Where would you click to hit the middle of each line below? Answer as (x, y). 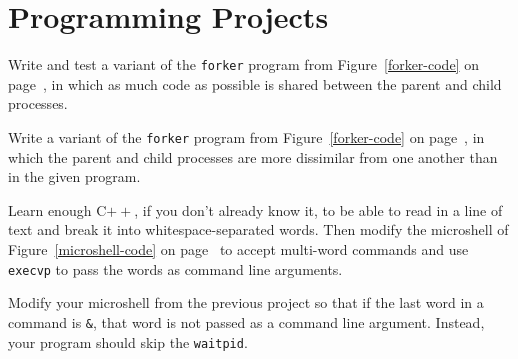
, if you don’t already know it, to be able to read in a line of (318, 209)
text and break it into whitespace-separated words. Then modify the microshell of (258, 229)
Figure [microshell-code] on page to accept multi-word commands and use (238, 249)
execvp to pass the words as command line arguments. (175, 268)
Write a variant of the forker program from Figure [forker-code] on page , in (246, 136)
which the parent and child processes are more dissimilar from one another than (253, 156)
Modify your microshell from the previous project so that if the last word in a (246, 302)
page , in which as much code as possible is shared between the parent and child (255, 83)
